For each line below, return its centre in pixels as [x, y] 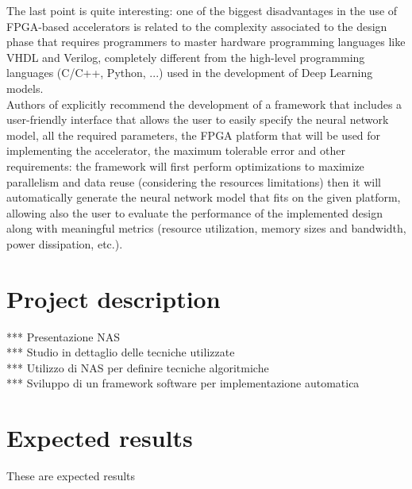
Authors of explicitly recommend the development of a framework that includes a [204, 104]
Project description [114, 298]
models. [25, 88]
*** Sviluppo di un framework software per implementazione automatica [183, 383]
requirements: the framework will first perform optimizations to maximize [185, 166]
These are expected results [71, 476]
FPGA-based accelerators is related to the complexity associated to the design [197, 26]
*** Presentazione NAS [64, 336]
